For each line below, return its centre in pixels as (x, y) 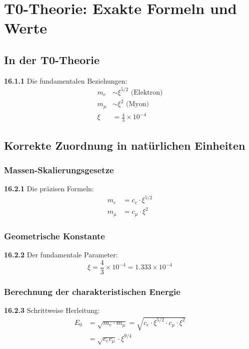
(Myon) (137, 104)
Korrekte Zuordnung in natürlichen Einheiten (125, 145)
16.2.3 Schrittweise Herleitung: (52, 310)
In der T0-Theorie (52, 59)
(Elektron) (147, 92)
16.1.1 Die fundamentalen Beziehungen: (66, 80)
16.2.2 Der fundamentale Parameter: (61, 255)
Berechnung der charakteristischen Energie (92, 291)
